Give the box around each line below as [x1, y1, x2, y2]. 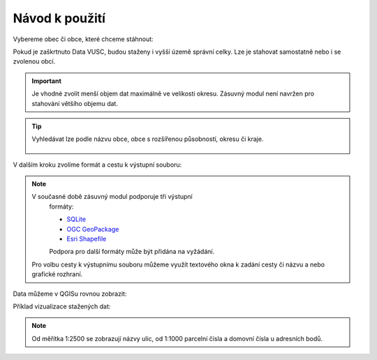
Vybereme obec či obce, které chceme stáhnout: [13, 35, 154, 43]
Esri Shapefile [66, 234, 107, 243]
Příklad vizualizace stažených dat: [13, 302, 111, 310]
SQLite [66, 215, 87, 223]
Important [31, 77, 62, 85]
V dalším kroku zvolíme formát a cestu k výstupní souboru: [13, 160, 182, 169]
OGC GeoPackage [66, 225, 119, 233]
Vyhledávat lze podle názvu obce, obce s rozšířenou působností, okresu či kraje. [31, 135, 264, 143]
